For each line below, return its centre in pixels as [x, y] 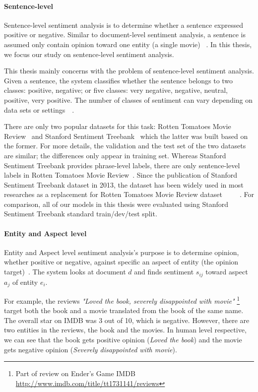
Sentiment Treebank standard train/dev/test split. [81, 214]
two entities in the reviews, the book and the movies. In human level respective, [125, 330]
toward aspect [227, 272]
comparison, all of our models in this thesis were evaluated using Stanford [116, 204]
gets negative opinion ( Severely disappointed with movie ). [91, 349]
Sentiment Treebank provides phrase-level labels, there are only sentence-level [122, 165]
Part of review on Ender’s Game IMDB [75, 373]
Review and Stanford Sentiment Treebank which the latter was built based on [126, 136]
